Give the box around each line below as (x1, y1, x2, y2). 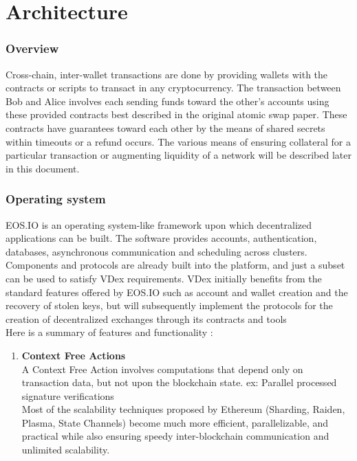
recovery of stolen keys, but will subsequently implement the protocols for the (6, 298, 333, 313)
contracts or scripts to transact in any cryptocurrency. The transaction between (6, 80, 341, 95)
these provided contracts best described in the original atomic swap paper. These (6, 107, 347, 122)
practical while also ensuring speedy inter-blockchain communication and (21, 429, 329, 443)
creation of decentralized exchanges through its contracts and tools (6, 311, 287, 326)
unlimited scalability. (21, 442, 110, 457)
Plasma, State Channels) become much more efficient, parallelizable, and (21, 415, 329, 429)
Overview (6, 40, 59, 57)
